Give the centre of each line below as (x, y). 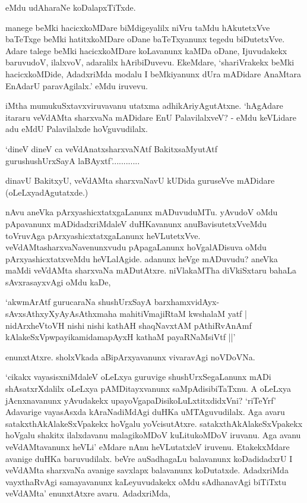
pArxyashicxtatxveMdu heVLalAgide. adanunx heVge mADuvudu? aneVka (142, 258)
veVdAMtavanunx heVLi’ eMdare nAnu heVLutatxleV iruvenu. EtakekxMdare (148, 447)
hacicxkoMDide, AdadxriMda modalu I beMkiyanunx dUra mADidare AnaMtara (153, 73)
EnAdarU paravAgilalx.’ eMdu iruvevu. (77, 85)
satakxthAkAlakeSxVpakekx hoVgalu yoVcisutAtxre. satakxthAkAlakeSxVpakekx (154, 423)
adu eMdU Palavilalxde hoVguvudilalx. (77, 129)
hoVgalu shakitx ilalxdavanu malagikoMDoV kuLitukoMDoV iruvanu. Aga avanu (153, 435)
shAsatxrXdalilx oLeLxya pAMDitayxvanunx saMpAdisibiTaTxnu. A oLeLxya (148, 389)
